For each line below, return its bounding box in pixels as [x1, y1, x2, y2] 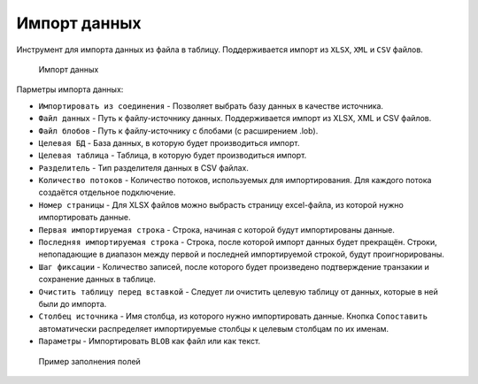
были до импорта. [38, 298, 107, 309]
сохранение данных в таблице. [38, 274, 157, 285]
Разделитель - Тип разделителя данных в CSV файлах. [38, 162, 250, 173]
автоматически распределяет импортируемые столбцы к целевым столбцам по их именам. [38, 323, 389, 334]
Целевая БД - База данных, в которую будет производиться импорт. [38, 137, 300, 148]
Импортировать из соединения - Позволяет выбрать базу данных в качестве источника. [38, 100, 384, 111]
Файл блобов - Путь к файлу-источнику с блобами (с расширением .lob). [38, 125, 319, 136]
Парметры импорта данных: [16, 84, 124, 95]
